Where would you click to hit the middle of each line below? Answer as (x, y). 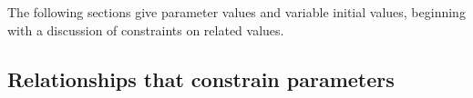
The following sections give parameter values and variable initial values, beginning (236, 12)
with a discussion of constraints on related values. (146, 29)
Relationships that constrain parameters (201, 78)
